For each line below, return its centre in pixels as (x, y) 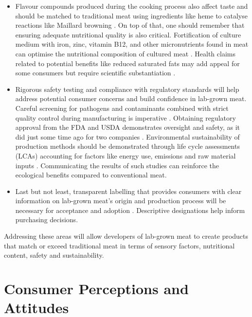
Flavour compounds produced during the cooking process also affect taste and (132, 6)
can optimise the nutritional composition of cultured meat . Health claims (125, 53)
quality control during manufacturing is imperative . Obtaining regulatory (126, 117)
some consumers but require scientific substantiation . (95, 73)
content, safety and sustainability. (54, 255)
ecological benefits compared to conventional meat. (91, 175)
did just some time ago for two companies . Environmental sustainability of (127, 136)
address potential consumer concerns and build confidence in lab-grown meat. (131, 98)
